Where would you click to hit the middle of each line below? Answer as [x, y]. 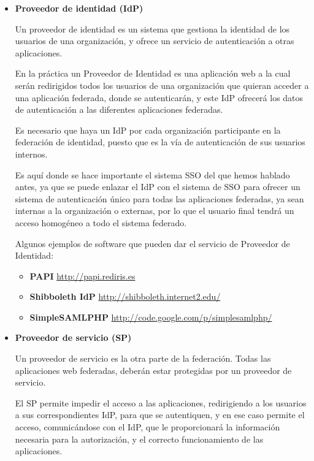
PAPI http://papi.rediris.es [82, 276]
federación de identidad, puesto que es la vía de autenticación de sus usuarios [160, 142]
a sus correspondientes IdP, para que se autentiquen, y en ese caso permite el [160, 415]
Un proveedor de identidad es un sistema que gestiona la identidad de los [152, 29]
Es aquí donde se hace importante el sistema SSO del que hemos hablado [152, 174]
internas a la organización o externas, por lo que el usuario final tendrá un [155, 211]
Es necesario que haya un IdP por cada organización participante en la [148, 130]
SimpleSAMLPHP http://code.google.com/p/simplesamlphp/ [151, 317]
